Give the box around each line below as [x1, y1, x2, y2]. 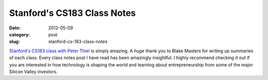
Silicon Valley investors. [9, 69, 58, 75]
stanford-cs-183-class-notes [48, 39, 108, 45]
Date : [9, 25, 21, 31]
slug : [9, 39, 20, 45]
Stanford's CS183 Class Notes [9, 7, 136, 18]
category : [9, 31, 30, 37]
